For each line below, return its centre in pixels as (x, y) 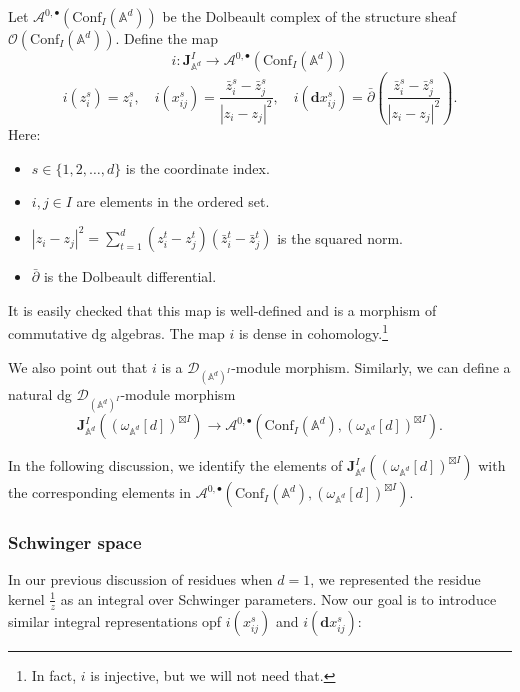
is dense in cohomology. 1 (313, 332)
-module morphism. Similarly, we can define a (371, 366)
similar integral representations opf (115, 620)
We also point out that (78, 366)
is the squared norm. (340, 237)
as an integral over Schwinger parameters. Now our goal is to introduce (278, 598)
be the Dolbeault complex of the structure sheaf (309, 16)
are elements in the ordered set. (173, 201)
